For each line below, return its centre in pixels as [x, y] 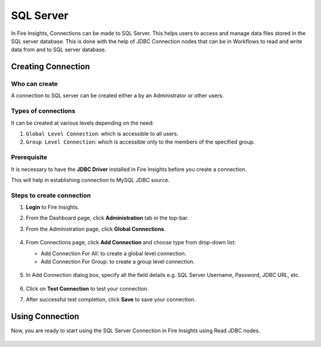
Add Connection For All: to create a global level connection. [114, 253]
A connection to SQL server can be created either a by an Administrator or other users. [117, 95]
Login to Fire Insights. [53, 207]
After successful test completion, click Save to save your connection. [111, 300]
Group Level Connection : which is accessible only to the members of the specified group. [140, 142]
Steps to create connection [51, 195]
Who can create [34, 84]
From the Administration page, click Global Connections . [96, 229]
